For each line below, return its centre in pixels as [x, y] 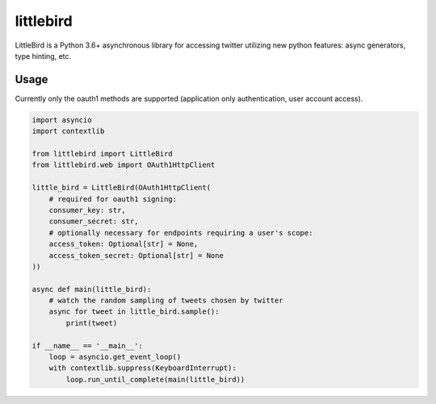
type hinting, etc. [43, 56]
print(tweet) [92, 323]
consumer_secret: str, [94, 221]
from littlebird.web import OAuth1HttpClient [124, 165]
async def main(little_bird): [92, 289]
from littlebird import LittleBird [102, 154]
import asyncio [62, 120]
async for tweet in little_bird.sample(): [134, 312]
